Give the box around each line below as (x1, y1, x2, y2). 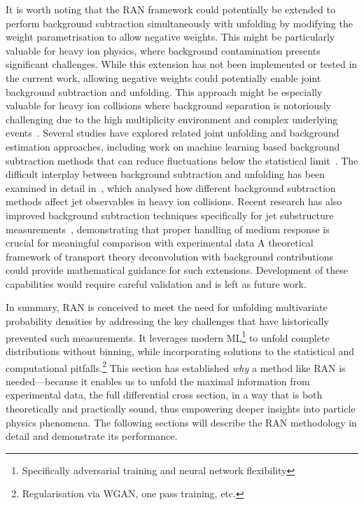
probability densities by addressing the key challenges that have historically (6, 314, 329, 328)
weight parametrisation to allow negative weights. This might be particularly (6, 29, 335, 44)
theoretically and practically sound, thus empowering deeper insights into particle (6, 401, 356, 415)
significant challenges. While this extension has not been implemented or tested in (6, 57, 358, 71)
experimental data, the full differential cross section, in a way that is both (6, 387, 323, 402)
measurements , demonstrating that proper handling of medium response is (6, 221, 330, 236)
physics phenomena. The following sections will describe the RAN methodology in (6, 415, 357, 429)
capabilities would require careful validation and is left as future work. (6, 276, 307, 291)
